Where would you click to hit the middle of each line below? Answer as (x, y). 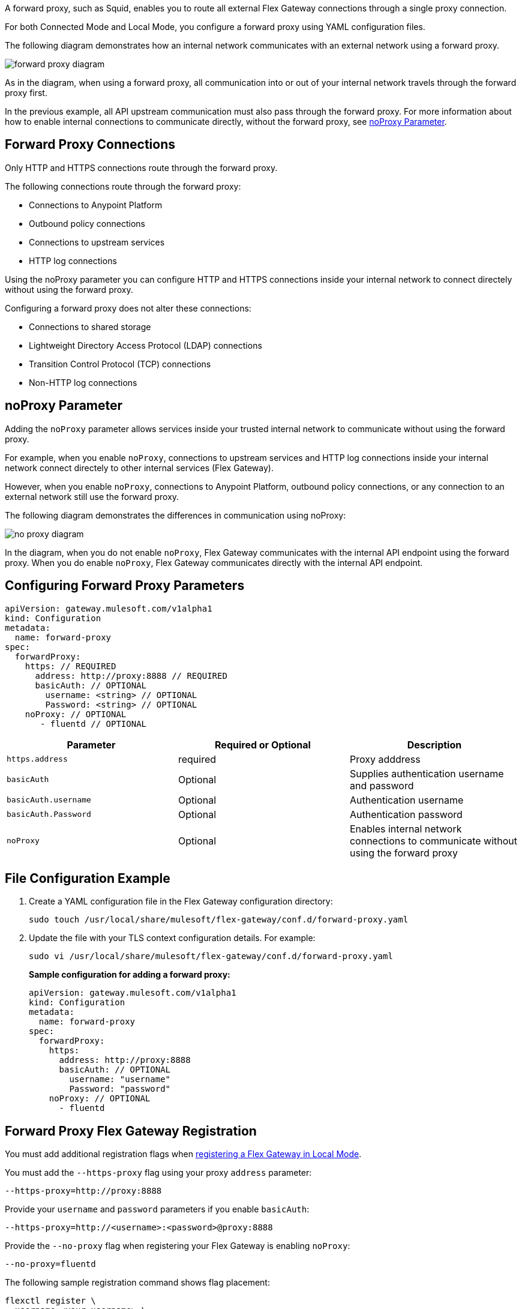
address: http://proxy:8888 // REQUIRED (131, 676)
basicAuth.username (49, 800)
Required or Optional (263, 745)
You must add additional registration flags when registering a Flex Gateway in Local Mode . (183, 1154)
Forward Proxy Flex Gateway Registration (131, 1131)
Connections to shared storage (90, 326)
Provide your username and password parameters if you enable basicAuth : (157, 1209)
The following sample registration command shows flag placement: (137, 1283)
